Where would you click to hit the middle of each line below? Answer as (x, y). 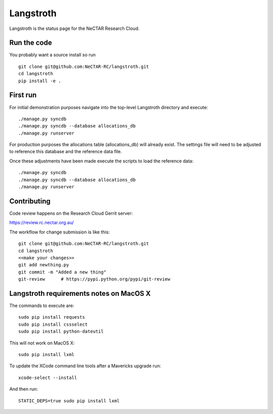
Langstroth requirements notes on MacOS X (80, 294)
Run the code (31, 43)
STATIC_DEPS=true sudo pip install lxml (69, 401)
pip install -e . (40, 81)
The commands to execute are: (42, 305)
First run (23, 95)
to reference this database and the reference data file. (66, 152)
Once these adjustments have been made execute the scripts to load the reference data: (102, 161)
